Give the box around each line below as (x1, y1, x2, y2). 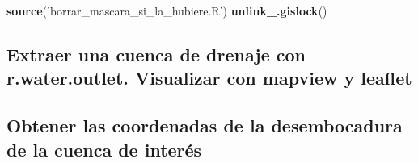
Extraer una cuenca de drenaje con (6, 41, 306, 66)
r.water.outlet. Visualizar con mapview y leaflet (6, 65, 412, 90)
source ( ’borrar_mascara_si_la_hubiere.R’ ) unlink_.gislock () (6, 2, 327, 19)
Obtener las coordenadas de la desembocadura (6, 113, 403, 138)
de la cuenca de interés (6, 136, 202, 161)
